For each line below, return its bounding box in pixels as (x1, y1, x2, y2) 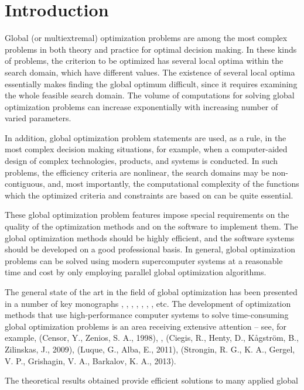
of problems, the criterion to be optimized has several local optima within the (5, 54, 283, 67)
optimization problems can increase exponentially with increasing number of (5, 100, 278, 112)
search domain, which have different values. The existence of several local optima (5, 66, 295, 78)
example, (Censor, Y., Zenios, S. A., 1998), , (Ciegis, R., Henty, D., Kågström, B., (5, 331, 299, 344)
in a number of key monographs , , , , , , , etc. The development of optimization (5, 297, 291, 309)
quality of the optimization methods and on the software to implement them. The (5, 220, 298, 232)
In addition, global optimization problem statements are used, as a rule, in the (5, 131, 286, 143)
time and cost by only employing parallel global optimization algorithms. (5, 266, 267, 278)
